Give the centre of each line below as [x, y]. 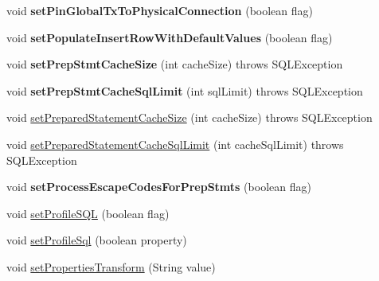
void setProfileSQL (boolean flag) [88, 213]
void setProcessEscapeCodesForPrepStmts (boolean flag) [159, 187]
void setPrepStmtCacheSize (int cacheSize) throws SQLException [175, 64]
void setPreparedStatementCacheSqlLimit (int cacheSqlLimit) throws [175, 144]
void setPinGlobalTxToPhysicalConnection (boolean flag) [160, 10]
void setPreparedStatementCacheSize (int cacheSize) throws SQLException [189, 117]
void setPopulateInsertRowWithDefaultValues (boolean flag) [170, 37]
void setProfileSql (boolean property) [97, 240]
